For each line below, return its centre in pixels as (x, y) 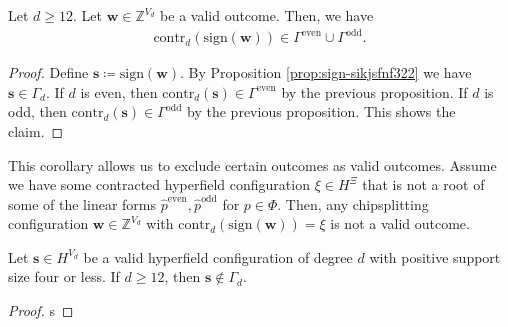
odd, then (37, 111)
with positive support (435, 256)
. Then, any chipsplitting (353, 203)
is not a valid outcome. (400, 223)
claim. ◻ (36, 130)
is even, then (119, 91)
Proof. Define (48, 72)
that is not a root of (423, 184)
